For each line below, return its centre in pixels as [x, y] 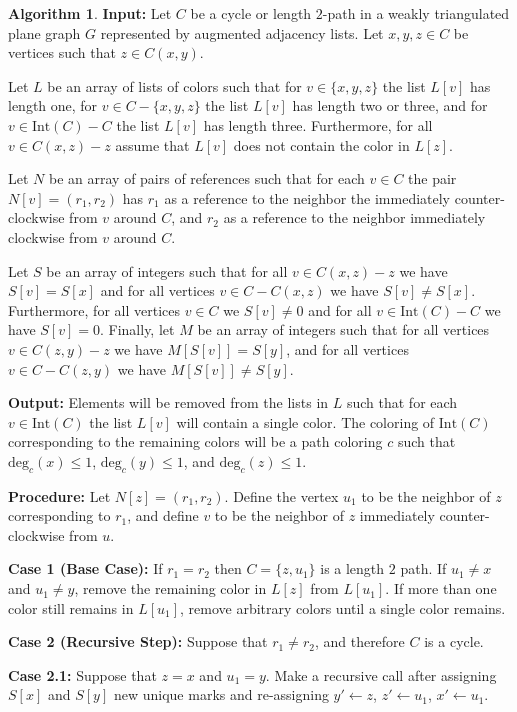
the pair [432, 178]
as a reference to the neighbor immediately [354, 217]
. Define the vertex [281, 495]
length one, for [53, 105]
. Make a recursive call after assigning [381, 674]
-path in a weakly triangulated [416, 13]
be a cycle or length [251, 13]
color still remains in [71, 607]
